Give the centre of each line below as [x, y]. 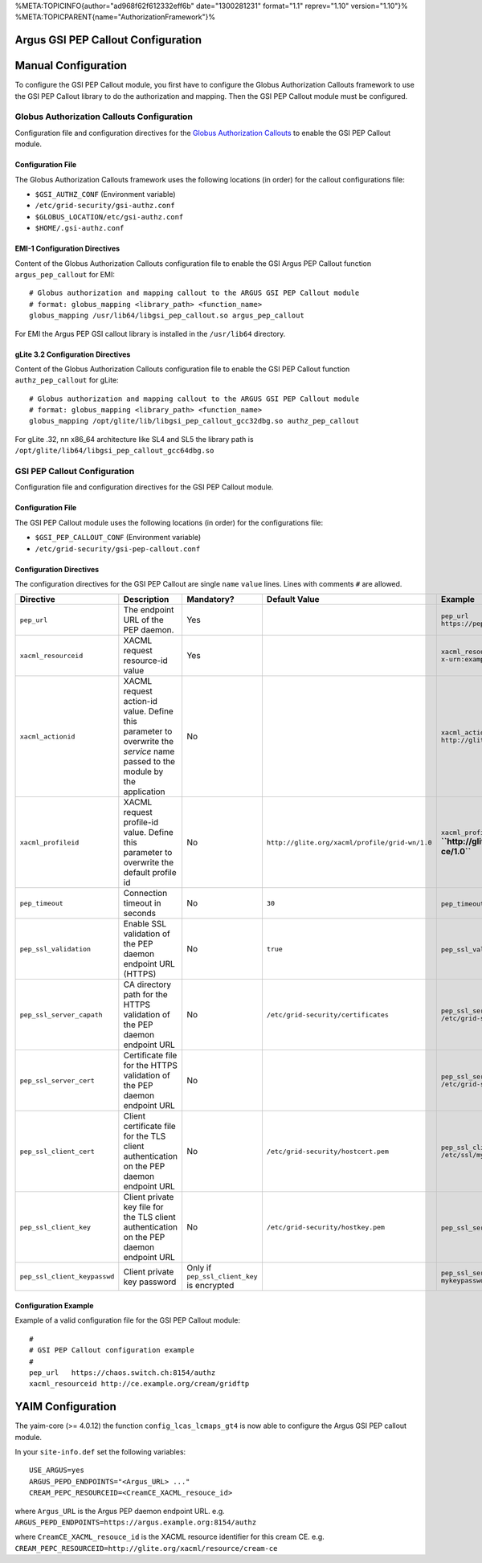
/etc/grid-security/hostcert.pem [327, 1151]
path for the [145, 995]
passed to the [149, 762]
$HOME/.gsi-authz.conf [80, 228]
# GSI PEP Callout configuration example [112, 1350]
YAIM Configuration [65, 1407]
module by [143, 771]
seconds [140, 914]
